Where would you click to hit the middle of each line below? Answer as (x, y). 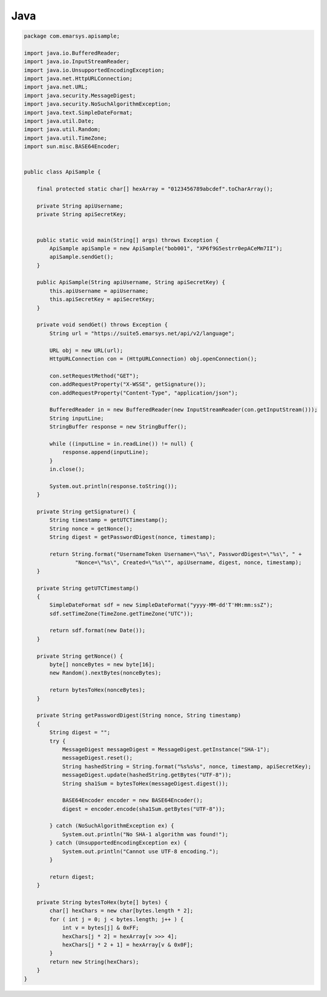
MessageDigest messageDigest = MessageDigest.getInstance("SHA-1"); (166, 749)
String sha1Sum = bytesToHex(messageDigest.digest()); (145, 783)
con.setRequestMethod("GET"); (94, 376)
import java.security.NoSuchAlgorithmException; (97, 104)
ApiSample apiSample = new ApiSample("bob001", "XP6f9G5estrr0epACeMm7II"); (166, 248)
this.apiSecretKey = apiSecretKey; (102, 299)
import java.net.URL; (56, 87)
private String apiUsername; (80, 206)
